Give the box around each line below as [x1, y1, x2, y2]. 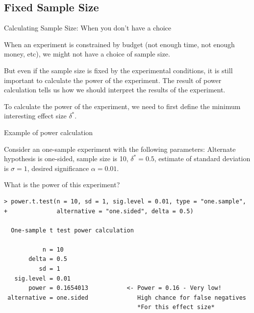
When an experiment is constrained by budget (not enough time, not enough [4, 39, 235, 49]
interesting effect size [4, 111, 67, 121]
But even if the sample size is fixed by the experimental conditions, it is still [4, 65, 233, 75]
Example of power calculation [4, 127, 93, 137]
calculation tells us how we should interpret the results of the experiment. [4, 85, 226, 95]
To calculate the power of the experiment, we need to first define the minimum [4, 101, 241, 111]
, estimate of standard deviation [154, 153, 251, 164]
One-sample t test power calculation [11, 227, 134, 234]
